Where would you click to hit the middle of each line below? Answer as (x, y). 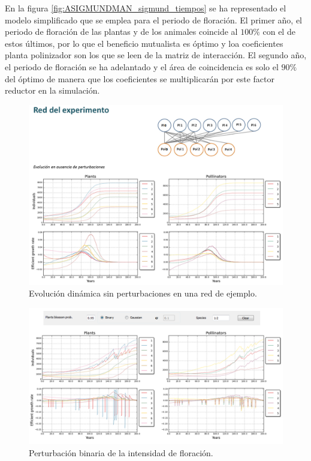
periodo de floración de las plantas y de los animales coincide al (121, 32)
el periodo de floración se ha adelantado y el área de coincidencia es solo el (142, 66)
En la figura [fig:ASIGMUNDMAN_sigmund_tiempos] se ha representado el (146, 8)
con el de (279, 32)
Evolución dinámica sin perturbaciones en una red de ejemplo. (143, 293)
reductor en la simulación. (52, 90)
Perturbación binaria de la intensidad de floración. (121, 453)
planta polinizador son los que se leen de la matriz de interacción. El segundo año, (156, 55)
